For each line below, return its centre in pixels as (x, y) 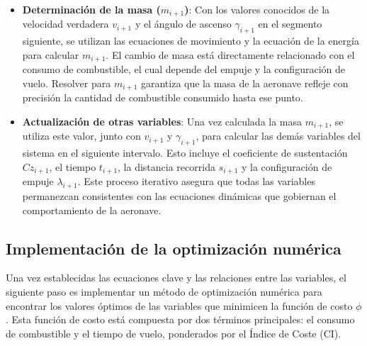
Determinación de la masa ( (91, 9)
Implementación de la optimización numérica (174, 248)
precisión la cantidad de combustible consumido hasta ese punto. (163, 97)
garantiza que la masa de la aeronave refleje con (244, 83)
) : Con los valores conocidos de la (257, 9)
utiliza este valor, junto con (81, 136)
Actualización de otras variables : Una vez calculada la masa (162, 121)
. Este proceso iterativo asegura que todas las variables (196, 181)
